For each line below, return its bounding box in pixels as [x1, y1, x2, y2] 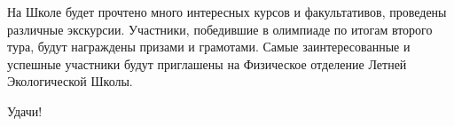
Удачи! [7, 101, 43, 120]
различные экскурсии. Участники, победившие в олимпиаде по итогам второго [7, 20, 433, 38]
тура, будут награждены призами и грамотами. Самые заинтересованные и [7, 37, 411, 56]
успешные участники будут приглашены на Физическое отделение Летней [7, 54, 407, 73]
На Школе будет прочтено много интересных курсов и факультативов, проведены [7, 3, 447, 20]
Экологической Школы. [7, 72, 133, 91]
